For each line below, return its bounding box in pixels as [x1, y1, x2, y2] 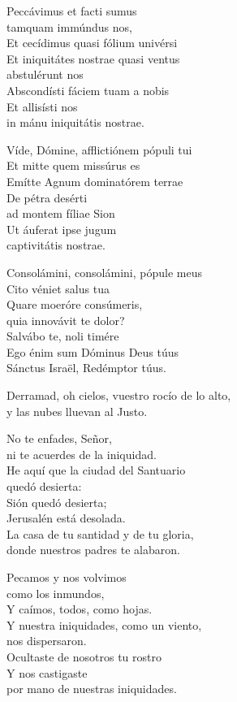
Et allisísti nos [6, 97, 78, 115]
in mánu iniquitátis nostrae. [6, 114, 144, 131]
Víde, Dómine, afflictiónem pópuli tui [6, 141, 192, 158]
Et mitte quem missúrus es [6, 157, 140, 174]
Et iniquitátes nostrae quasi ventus [6, 50, 180, 67]
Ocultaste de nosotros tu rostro [6, 648, 162, 665]
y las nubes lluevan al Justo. [6, 402, 148, 419]
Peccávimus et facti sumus [6, 2, 137, 19]
